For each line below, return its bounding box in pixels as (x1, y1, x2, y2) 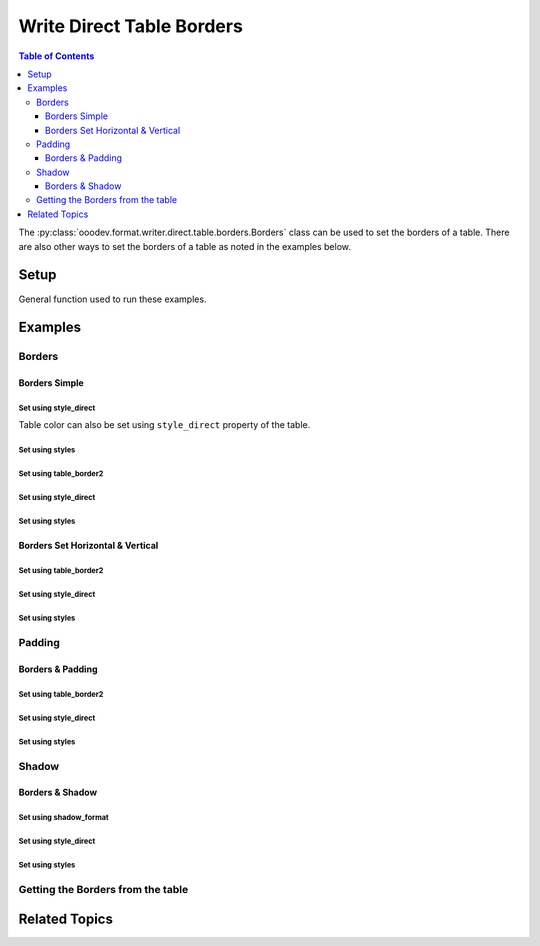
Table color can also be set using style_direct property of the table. (18, 419, 311, 431)
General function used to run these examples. (18, 293, 207, 305)
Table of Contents (18, 50, 95, 62)
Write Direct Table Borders (18, 15, 244, 37)
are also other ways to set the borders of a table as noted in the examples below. (18, 240, 352, 252)
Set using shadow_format (18, 813, 109, 823)
